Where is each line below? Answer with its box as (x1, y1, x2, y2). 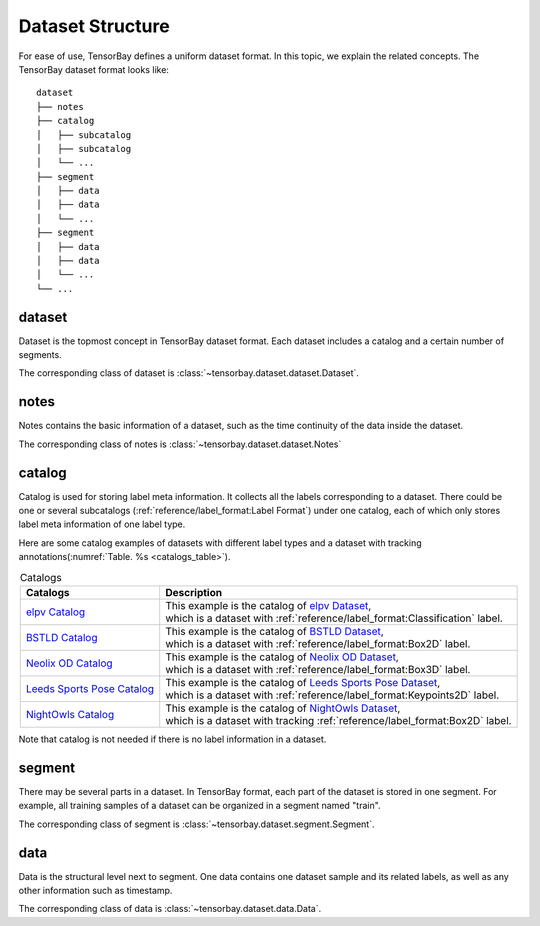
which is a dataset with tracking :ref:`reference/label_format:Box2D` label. (165, 714, 512, 728)
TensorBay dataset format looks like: (18, 63, 170, 75)
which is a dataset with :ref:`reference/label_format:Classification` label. (165, 611, 504, 625)
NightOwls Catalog (25, 708, 115, 722)
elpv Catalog (25, 605, 86, 619)
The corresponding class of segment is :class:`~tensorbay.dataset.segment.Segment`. (18, 818, 375, 830)
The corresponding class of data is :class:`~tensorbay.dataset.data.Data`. (18, 903, 322, 915)
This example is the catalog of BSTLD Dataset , (165, 625, 384, 639)
